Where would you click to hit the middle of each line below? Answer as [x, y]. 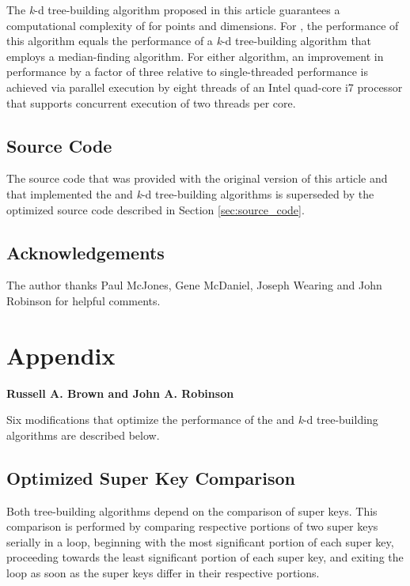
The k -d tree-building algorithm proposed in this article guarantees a [173, 9]
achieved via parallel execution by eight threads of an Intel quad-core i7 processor [205, 87]
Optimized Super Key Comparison [151, 477]
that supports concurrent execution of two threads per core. [151, 102]
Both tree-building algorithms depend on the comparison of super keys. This [192, 510]
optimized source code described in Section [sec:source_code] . [156, 209]
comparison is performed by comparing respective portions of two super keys [192, 526]
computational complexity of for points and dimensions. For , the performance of [203, 25]
